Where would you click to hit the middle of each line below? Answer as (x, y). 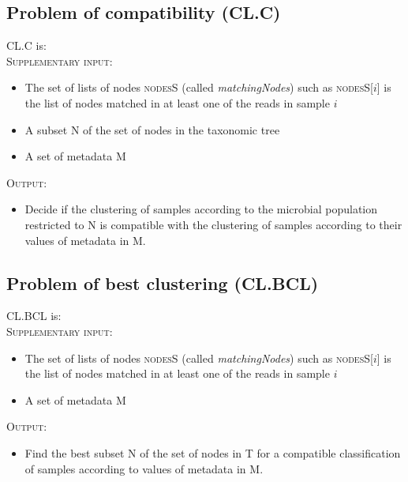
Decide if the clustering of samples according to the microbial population (201, 209)
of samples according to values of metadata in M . (144, 468)
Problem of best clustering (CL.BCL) (163, 282)
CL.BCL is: (34, 316)
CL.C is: (26, 45)
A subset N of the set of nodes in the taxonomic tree (152, 129)
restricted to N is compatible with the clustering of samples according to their (213, 224)
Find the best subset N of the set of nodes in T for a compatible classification (213, 452)
